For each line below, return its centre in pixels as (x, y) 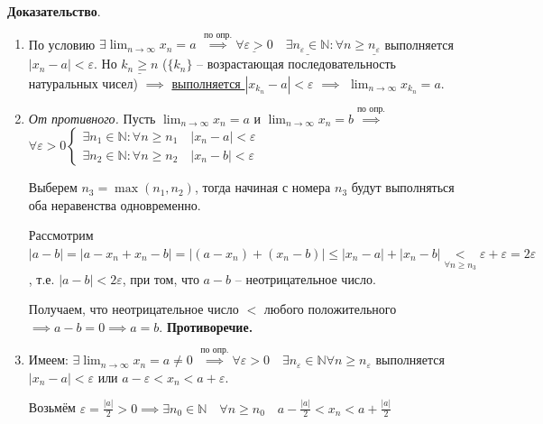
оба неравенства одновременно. (115, 204)
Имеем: (48, 359)
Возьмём (52, 407)
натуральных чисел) (83, 83)
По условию (62, 44)
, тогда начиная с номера (262, 187)
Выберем (53, 187)
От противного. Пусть (92, 118)
